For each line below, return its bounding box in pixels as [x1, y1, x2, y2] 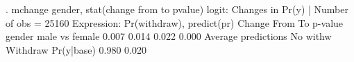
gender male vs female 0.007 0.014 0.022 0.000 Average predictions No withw [6, 29, 332, 43]
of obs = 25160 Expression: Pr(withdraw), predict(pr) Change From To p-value [6, 15, 344, 30]
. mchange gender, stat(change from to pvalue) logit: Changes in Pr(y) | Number [6, 2, 349, 16]
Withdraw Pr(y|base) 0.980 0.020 [6, 42, 146, 56]
